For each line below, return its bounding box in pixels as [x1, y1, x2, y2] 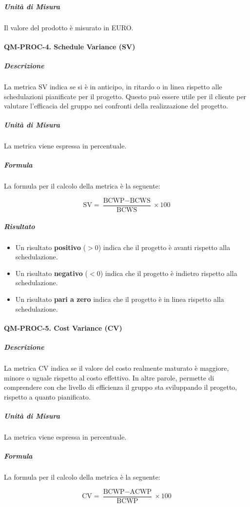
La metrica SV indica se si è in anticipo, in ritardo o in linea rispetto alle [4, 81, 222, 91]
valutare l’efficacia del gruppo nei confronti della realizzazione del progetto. [4, 101, 228, 111]
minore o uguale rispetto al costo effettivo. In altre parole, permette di [4, 372, 214, 382]
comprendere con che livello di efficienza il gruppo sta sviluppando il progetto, [4, 382, 237, 392]
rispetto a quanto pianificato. [4, 391, 91, 401]
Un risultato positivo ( [15, 242, 86, 252]
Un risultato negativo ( [15, 268, 88, 278]
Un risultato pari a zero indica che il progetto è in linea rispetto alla [15, 294, 224, 304]
